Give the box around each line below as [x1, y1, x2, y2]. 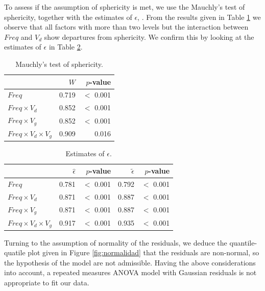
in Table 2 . [49, 41, 83, 52]
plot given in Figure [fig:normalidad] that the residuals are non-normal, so [28, 247, 259, 258]
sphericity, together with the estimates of [4, 11, 132, 22]
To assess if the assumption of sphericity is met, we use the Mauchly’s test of [4, 2, 245, 12]
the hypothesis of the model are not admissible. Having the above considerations [4, 257, 256, 268]
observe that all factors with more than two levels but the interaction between [4, 21, 249, 32]
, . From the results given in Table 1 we [137, 11, 261, 22]
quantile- [229, 237, 257, 248]
